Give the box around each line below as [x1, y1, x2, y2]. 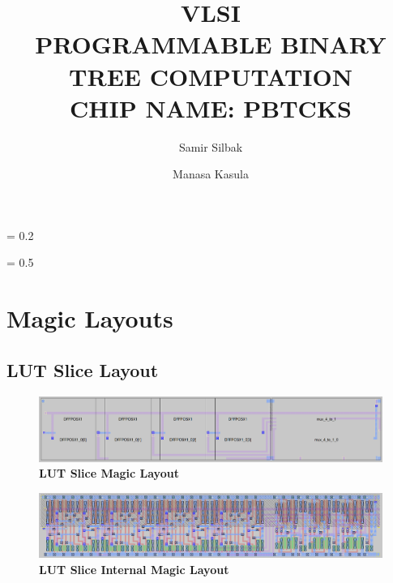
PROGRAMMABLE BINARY [35, 28, 387, 61]
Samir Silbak [178, 138, 243, 155]
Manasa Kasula [173, 165, 249, 182]
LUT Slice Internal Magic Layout [39, 560, 229, 577]
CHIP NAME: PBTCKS [69, 91, 352, 124]
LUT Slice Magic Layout [39, 465, 179, 482]
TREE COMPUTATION [69, 59, 352, 92]
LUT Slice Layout [6, 357, 159, 382]
